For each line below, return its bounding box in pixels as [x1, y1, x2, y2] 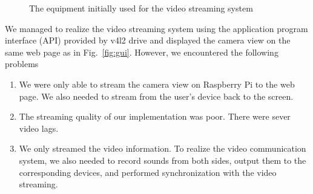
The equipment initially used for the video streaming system [29, 2, 253, 14]
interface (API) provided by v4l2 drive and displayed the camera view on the [5, 34, 291, 47]
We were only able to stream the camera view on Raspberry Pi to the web [19, 77, 295, 90]
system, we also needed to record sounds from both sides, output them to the [19, 154, 306, 166]
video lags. [19, 121, 59, 134]
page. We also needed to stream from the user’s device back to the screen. [19, 89, 294, 102]
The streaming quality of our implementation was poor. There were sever [19, 110, 291, 123]
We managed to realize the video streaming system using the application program [5, 22, 308, 34]
